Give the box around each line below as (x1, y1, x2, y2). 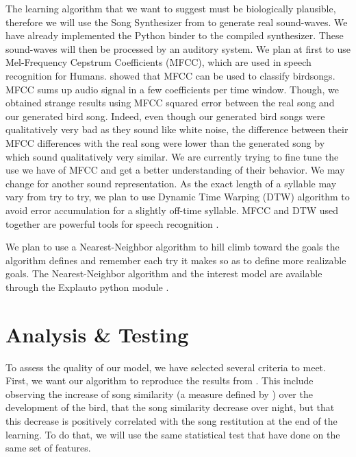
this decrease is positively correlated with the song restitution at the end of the (5, 413, 338, 427)
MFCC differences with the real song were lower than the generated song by (5, 135, 325, 150)
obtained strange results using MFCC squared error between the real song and (5, 95, 335, 110)
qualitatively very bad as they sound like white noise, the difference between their (5, 122, 348, 137)
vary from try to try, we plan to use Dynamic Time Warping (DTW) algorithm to (5, 189, 350, 204)
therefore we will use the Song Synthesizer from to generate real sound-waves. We (5, 14, 348, 29)
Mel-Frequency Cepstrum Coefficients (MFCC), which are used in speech (5, 55, 311, 69)
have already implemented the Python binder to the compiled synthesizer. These (5, 28, 344, 43)
